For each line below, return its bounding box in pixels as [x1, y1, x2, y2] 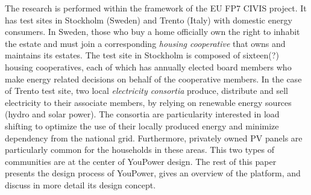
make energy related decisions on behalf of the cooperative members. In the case [5, 72, 302, 85]
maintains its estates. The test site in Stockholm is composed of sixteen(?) [5, 49, 279, 61]
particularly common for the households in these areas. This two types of [5, 143, 275, 156]
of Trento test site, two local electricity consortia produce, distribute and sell [5, 84, 288, 97]
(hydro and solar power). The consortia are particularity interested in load [5, 108, 280, 120]
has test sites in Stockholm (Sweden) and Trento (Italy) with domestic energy [5, 13, 292, 26]
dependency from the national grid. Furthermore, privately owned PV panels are [5, 131, 303, 144]
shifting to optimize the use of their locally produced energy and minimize [5, 119, 279, 132]
